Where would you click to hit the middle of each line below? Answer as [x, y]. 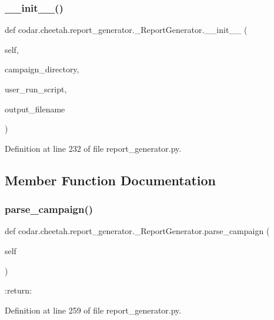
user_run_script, [36, 89]
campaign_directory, [42, 69]
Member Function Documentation [111, 180]
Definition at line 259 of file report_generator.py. [93, 310]
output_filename [35, 109]
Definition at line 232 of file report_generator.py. [93, 148]
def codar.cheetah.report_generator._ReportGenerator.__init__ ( [126, 30]
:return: [18, 290]
